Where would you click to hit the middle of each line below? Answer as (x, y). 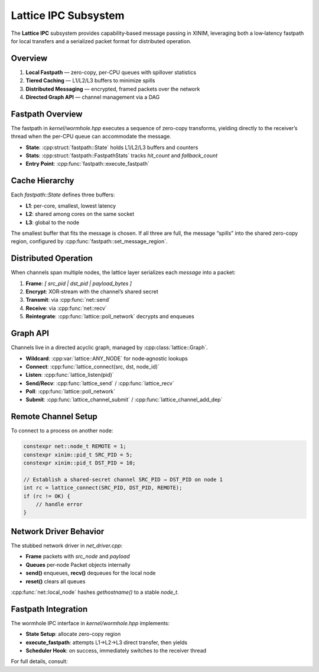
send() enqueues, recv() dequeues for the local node (91, 573)
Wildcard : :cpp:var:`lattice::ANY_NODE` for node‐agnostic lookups (107, 358)
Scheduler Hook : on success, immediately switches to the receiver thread (116, 650)
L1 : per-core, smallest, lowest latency (71, 206)
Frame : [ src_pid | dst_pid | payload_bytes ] (79, 283)
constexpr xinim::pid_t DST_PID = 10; (79, 463)
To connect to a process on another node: (62, 431)
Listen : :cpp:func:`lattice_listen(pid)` (70, 375)
